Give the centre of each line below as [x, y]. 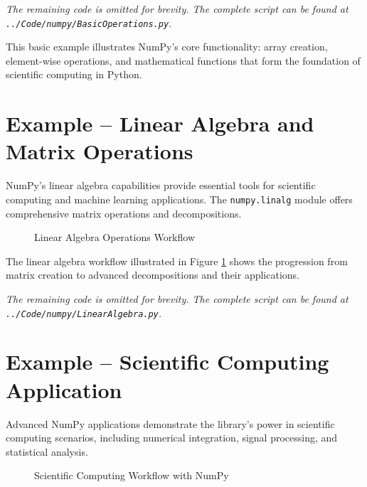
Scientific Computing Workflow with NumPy [132, 475]
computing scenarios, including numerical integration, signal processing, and [172, 438]
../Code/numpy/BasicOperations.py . [89, 22]
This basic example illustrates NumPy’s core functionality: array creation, [167, 47]
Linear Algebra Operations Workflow [115, 237]
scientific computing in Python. [74, 74]
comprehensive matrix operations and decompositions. [124, 213]
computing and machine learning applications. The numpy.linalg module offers [179, 199]
